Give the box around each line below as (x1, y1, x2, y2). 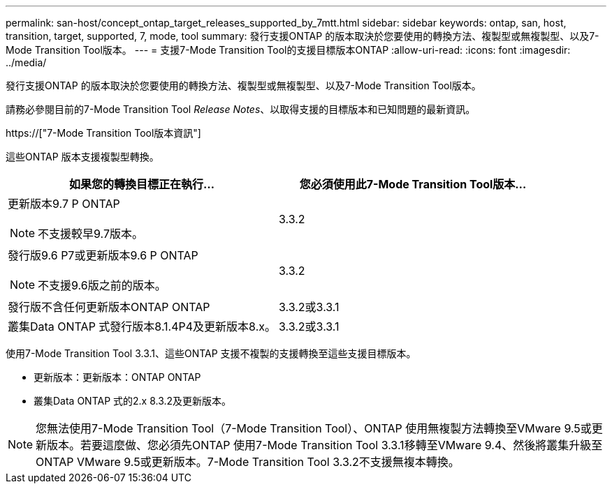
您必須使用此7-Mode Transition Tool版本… (299, 177, 527, 191)
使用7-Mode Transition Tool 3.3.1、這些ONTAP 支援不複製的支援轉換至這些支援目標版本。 (6, 347, 416, 359)
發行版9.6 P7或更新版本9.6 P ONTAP (8, 248, 198, 262)
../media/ (6, 57, 47, 68)
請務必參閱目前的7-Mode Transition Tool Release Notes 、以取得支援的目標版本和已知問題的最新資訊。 (6, 103, 476, 115)
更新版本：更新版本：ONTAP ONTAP (34, 371, 201, 383)
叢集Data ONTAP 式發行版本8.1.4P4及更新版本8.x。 (8, 319, 277, 333)
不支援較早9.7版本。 (38, 227, 144, 241)
